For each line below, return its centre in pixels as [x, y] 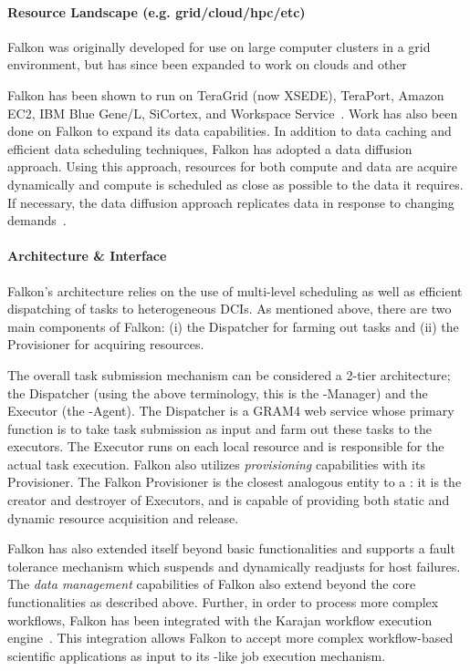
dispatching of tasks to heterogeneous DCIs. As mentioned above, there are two [230, 309]
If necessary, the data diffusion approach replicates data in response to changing [231, 202]
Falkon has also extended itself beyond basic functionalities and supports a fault [231, 548]
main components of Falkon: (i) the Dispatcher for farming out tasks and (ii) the [233, 326]
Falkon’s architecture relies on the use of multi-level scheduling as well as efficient [235, 290]
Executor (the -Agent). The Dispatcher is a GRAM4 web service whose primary [231, 411]
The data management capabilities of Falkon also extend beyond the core [212, 584]
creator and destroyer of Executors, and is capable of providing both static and [229, 500]
